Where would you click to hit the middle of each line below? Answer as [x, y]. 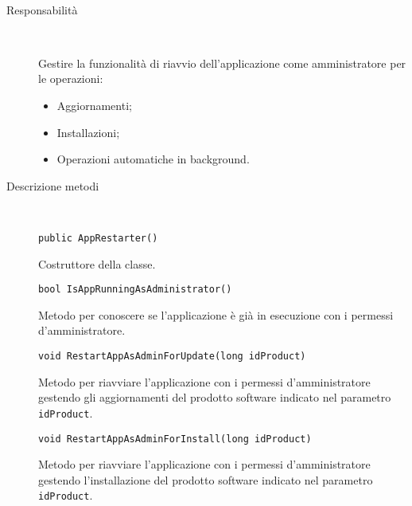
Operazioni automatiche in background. [153, 159]
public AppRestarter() [98, 238]
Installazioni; [88, 132]
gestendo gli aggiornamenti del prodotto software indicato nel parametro [215, 397]
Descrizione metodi [53, 185]
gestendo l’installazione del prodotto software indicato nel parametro [206, 479]
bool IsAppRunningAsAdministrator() [135, 290]
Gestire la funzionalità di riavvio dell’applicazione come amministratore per [222, 63]
